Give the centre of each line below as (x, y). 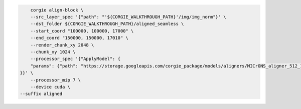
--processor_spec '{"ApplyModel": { (75, 59)
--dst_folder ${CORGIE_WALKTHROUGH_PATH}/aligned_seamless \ (107, 24)
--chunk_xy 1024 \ (53, 52)
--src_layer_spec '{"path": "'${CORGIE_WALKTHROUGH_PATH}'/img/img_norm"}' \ (128, 17)
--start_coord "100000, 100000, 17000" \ (82, 31)
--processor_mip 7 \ (56, 80)
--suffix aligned (41, 94)
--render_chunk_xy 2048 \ (62, 45)
